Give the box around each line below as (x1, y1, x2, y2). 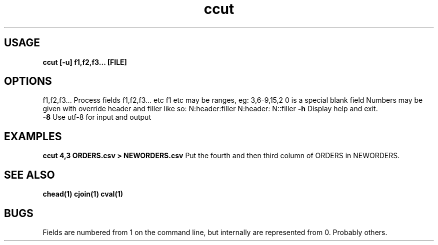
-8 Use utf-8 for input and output (42, 113, 151, 122)
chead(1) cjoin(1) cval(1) (42, 190, 123, 199)
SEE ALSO (4, 168, 55, 181)
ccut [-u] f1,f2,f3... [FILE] (42, 57, 127, 66)
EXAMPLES (4, 130, 62, 143)
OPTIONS (4, 75, 52, 88)
